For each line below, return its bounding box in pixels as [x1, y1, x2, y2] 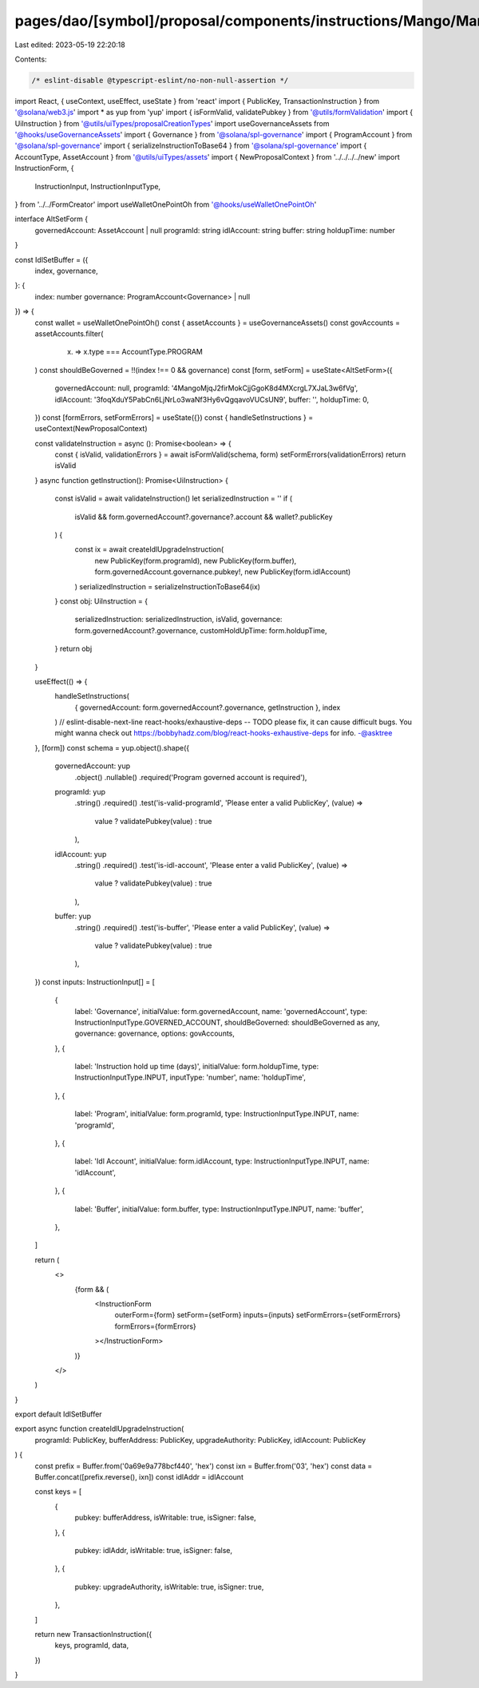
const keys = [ [34, 1487, 82, 1496]
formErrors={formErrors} [114, 1321, 197, 1331]
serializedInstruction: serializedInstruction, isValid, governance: [74, 615, 283, 624]
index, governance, [34, 266, 99, 275]
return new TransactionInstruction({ [34, 1629, 152, 1638]
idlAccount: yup [54, 849, 107, 858]
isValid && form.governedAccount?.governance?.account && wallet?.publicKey [74, 512, 333, 521]
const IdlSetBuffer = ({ [14, 255, 89, 264]
